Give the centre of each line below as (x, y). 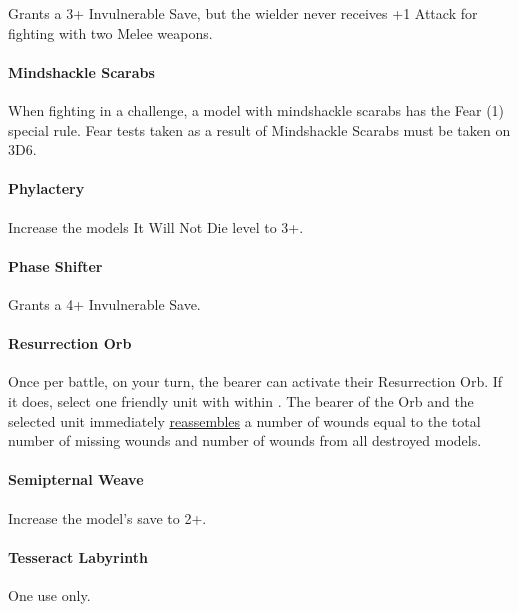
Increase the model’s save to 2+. (107, 517)
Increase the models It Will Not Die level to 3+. (156, 226)
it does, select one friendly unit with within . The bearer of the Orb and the (241, 400)
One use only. (49, 594)
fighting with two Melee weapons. (110, 32)
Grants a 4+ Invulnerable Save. (104, 303)
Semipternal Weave (76, 479)
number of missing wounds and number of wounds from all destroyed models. (245, 440)
